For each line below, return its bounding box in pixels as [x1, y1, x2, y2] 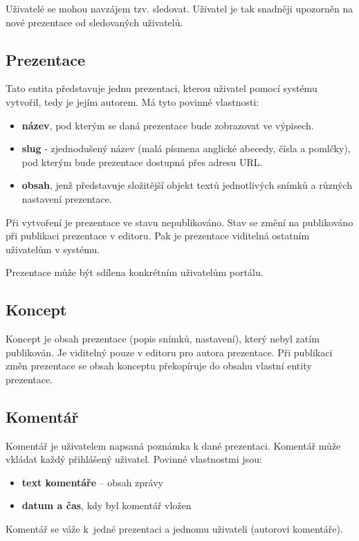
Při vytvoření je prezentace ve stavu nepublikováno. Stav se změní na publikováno [6, 214, 353, 229]
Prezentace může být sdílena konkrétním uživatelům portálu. [6, 265, 264, 279]
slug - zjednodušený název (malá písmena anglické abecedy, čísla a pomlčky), [21, 141, 351, 156]
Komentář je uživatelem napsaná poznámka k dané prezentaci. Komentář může [6, 438, 341, 452]
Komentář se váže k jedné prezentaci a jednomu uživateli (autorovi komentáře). [6, 522, 343, 536]
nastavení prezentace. [21, 191, 112, 205]
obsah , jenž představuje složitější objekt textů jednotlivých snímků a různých [21, 178, 353, 192]
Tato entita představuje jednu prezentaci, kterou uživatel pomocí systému [6, 81, 317, 95]
